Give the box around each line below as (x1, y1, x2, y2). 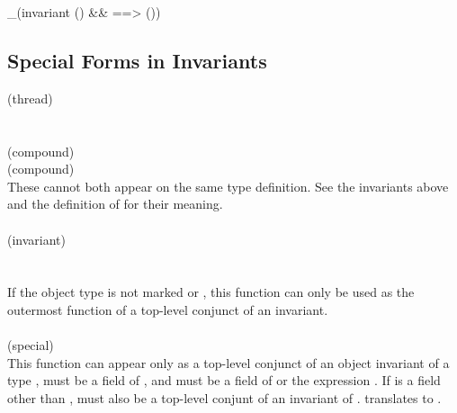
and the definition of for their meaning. (7, 194, 223, 213)
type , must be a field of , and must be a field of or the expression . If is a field (7, 371, 441, 390)
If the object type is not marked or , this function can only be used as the (7, 283, 415, 301)
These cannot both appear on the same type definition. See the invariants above (7, 176, 449, 195)
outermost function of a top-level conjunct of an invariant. (7, 300, 328, 319)
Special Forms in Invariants (7, 46, 267, 74)
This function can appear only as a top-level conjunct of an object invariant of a (7, 353, 450, 372)
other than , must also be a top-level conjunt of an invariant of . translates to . (7, 388, 442, 407)
